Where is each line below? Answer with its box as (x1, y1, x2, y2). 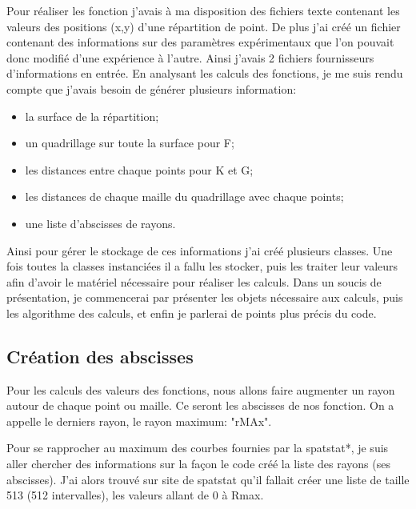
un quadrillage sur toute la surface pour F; (25, 134, 234, 151)
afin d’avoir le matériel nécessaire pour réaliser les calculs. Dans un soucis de (6, 273, 382, 290)
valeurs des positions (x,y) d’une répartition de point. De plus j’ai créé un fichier (6, 18, 401, 34)
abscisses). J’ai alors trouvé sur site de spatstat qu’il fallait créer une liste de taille (6, 471, 410, 487)
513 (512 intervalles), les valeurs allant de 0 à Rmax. (6, 487, 264, 503)
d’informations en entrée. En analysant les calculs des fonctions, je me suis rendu (6, 65, 403, 82)
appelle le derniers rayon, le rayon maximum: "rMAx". (6, 412, 272, 429)
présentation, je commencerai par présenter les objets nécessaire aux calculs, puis (6, 289, 403, 306)
